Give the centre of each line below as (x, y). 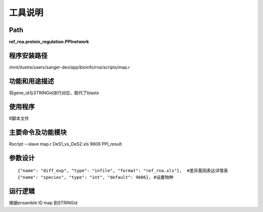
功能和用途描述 (31, 81)
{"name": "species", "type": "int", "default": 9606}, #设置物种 (96, 177)
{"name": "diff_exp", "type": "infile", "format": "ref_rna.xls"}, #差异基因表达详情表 (123, 171)
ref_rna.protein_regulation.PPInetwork (49, 42)
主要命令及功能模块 (38, 132)
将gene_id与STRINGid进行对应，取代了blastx (54, 93)
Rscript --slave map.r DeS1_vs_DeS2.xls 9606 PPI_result (66, 144)
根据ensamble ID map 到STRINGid (43, 203)
